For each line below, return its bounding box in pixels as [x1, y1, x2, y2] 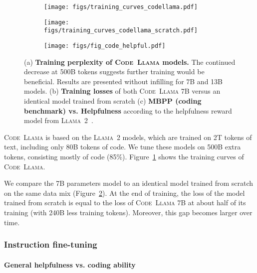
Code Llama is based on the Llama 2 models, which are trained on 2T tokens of [4, 132, 252, 142]
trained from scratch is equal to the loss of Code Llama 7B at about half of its [4, 197, 246, 208]
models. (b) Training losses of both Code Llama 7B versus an [24, 86, 221, 96]
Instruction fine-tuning [4, 238, 97, 251]
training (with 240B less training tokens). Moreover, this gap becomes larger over [4, 207, 253, 217]
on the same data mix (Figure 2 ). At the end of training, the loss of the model [4, 187, 245, 198]
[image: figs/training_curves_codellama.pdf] [44, 3, 198, 10]
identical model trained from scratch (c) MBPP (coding [24, 96, 202, 106]
